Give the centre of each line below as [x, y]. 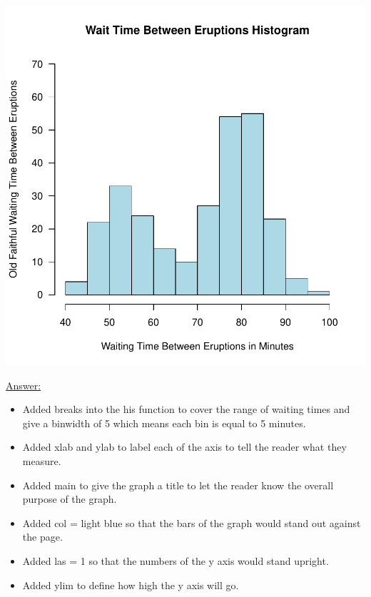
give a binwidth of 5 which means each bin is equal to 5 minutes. [164, 423]
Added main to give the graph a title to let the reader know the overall [178, 485]
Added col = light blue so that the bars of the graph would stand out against [192, 522]
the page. [42, 537]
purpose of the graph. [70, 499]
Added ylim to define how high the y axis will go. [131, 585]
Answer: [24, 385]
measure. [42, 460]
